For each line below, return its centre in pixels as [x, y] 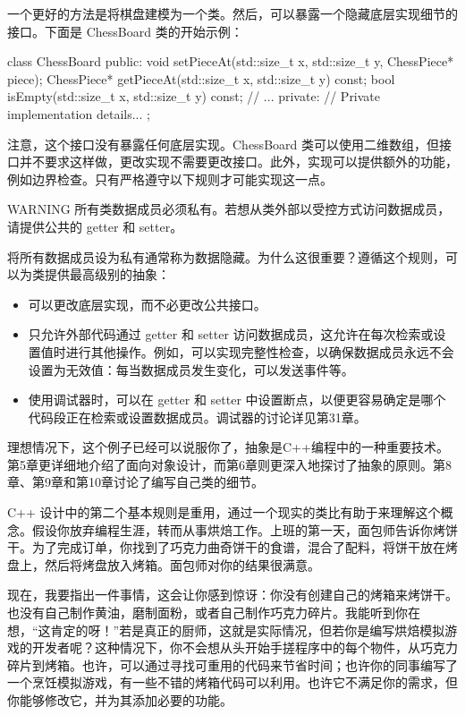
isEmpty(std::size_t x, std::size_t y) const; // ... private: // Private [194, 96]
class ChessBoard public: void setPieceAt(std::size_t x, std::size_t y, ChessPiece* [231, 61]
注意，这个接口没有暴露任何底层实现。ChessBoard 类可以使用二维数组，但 [223, 144]
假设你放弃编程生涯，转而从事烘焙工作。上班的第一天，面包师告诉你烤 [238, 529]
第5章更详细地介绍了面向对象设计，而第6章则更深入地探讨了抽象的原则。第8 [229, 464]
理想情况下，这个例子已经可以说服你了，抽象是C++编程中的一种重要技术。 [228, 447]
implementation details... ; [79, 113]
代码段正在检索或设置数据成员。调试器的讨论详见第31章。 [197, 417]
